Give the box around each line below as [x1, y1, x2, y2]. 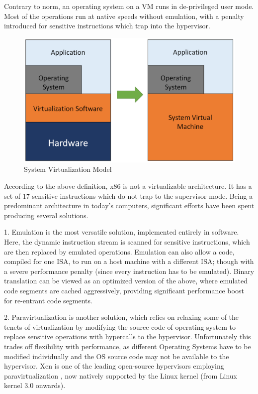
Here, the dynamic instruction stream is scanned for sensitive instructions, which [4, 237, 250, 247]
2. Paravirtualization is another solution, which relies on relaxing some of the [4, 312, 239, 322]
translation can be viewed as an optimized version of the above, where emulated [4, 275, 248, 286]
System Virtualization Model [24, 164, 112, 174]
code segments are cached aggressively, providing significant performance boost [4, 285, 244, 295]
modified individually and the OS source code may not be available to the [4, 351, 229, 361]
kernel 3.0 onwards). [4, 380, 66, 391]
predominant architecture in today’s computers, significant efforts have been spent [4, 200, 255, 211]
